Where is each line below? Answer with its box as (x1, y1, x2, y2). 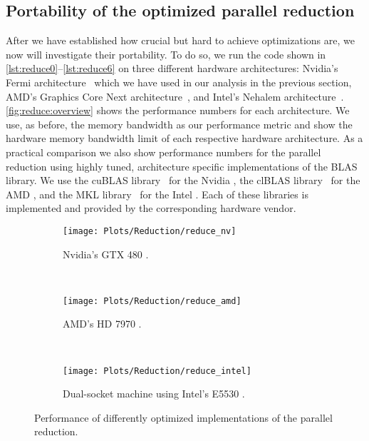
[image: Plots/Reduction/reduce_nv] (63, 225, 237, 236)
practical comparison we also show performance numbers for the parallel (6, 144, 321, 159)
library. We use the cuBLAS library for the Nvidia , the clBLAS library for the (6, 173, 360, 188)
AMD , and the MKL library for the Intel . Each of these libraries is (6, 186, 308, 201)
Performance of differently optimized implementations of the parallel (34, 410, 333, 425)
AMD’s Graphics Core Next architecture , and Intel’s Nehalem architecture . (6, 88, 344, 103)
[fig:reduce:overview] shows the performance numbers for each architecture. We (6, 103, 350, 118)
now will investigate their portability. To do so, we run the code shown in (6, 46, 326, 61)
